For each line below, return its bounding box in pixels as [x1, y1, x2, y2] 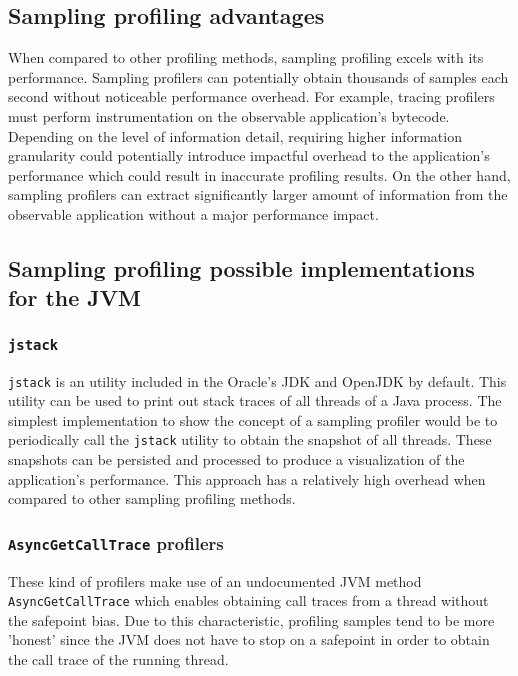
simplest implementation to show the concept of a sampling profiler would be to [8, 409, 498, 430]
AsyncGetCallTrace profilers [8, 530, 224, 555]
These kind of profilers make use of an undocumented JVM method [8, 570, 422, 591]
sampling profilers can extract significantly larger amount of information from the [8, 184, 508, 205]
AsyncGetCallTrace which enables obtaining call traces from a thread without [8, 590, 489, 611]
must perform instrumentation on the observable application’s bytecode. [8, 105, 450, 126]
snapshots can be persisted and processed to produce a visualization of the [8, 449, 465, 469]
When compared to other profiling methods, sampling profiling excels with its [8, 47, 484, 68]
